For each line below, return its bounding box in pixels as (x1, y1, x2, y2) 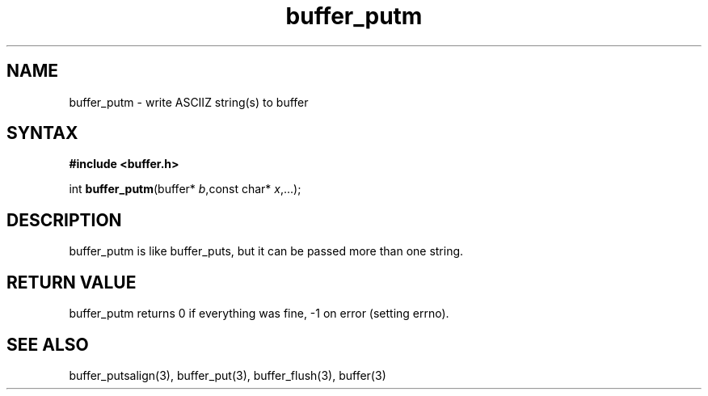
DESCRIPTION (6, 209, 122, 230)
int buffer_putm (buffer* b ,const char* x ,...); (69, 182, 301, 196)
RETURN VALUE (6, 272, 137, 293)
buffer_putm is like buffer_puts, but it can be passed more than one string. (69, 244, 464, 259)
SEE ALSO (6, 334, 89, 355)
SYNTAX (6, 123, 78, 144)
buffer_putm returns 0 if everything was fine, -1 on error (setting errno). (69, 306, 449, 321)
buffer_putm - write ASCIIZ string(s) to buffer (69, 95, 309, 109)
